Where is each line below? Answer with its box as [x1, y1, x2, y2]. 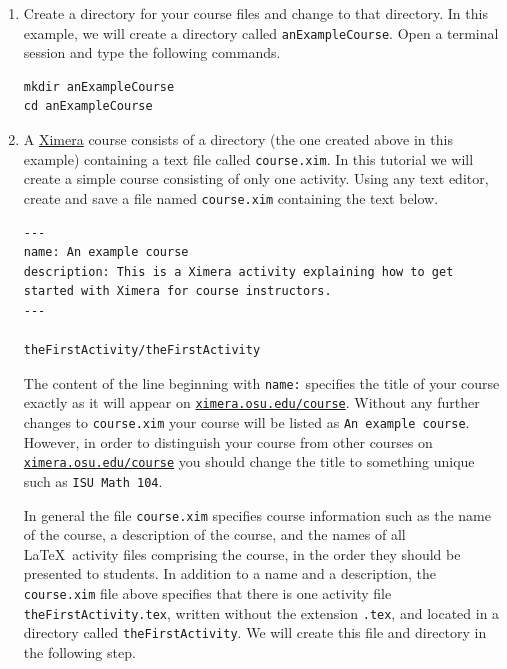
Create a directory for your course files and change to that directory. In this [23, 3, 488, 23]
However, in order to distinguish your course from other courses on [23, 431, 433, 452]
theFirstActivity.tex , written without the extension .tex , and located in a [23, 602, 500, 623]
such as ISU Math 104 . [23, 470, 163, 491]
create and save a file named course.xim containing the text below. [23, 187, 439, 208]
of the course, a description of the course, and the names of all [23, 524, 406, 545]
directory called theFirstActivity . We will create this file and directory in [23, 622, 487, 643]
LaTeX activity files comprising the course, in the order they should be [23, 543, 461, 564]
